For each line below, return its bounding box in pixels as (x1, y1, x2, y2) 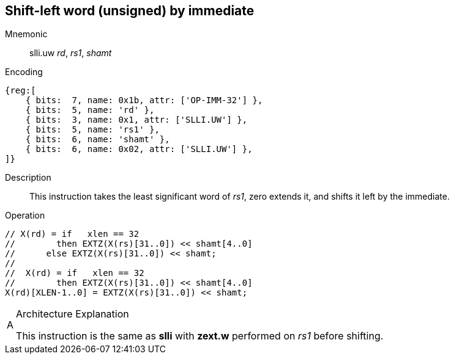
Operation (5, 210, 45, 221)
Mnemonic (5, 29, 48, 40)
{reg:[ (5, 85, 36, 96)
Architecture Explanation (16, 308, 129, 321)
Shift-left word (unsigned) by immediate (5, 3, 255, 18)
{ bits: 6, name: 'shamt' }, (25, 134, 170, 145)
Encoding (5, 67, 43, 78)
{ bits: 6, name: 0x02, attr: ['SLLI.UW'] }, (25, 144, 253, 154)
